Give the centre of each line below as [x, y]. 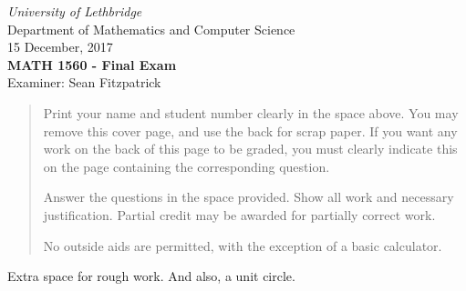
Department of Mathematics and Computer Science [151, 29]
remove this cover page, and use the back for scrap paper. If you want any [250, 130]
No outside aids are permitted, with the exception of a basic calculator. [243, 245]
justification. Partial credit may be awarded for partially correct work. [239, 214]
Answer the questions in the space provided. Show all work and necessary [249, 197]
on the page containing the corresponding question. [186, 166]
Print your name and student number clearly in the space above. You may [251, 112]
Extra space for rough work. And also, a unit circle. [151, 276]
